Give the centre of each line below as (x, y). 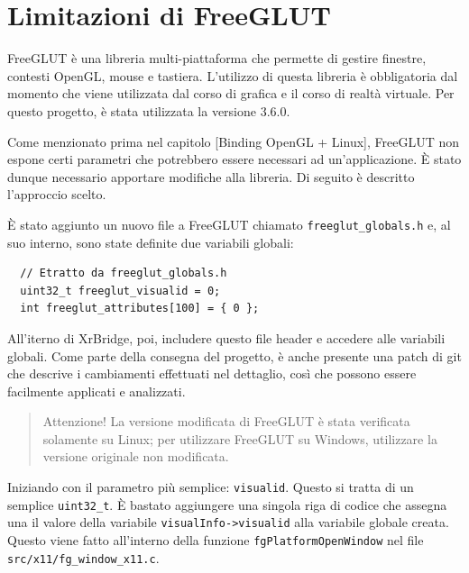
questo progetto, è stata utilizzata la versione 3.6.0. (149, 110)
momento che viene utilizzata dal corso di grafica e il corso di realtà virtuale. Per (231, 93)
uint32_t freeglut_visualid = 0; (120, 291)
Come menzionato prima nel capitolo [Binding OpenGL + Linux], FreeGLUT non (234, 141)
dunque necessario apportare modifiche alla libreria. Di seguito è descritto (211, 176)
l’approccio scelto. (57, 194)
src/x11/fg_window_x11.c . (83, 557)
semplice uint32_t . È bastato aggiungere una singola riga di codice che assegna (227, 504)
